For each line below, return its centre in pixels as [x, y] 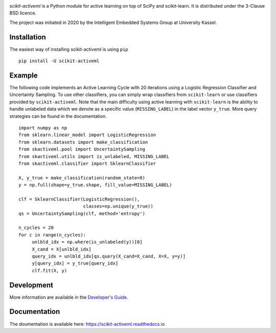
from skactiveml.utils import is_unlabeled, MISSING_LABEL [94, 156]
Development [31, 285]
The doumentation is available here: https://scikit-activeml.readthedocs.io [87, 324]
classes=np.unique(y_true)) [118, 206]
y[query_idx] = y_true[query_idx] [75, 263]
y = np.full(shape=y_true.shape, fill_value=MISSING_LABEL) [95, 185]
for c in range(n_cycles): [52, 235]
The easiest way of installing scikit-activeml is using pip [69, 49]
